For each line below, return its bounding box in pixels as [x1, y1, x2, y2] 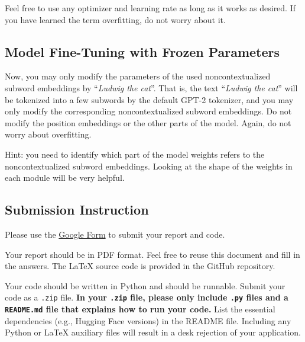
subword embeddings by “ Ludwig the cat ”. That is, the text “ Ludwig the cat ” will [5, 81, 298, 94]
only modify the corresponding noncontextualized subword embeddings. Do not [5, 105, 292, 117]
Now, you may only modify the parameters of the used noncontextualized [5, 70, 271, 82]
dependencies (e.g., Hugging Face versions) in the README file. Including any [5, 314, 291, 327]
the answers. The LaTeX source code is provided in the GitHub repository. [5, 260, 275, 272]
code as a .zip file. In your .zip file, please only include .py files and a [5, 291, 288, 303]
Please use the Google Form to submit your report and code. [5, 228, 225, 240]
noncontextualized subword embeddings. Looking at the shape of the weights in [5, 159, 293, 172]
